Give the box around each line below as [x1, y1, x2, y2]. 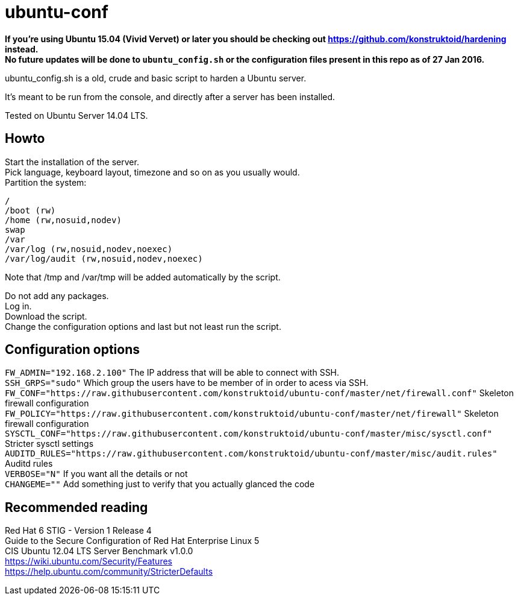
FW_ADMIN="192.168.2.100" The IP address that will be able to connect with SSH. [5, 367, 340, 378]
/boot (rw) [5, 205, 56, 215]
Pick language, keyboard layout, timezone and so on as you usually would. [5, 166, 300, 177]
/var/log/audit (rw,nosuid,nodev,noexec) [5, 253, 203, 264]
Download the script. [5, 311, 87, 321]
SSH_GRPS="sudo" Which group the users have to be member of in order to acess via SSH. [5, 377, 369, 388]
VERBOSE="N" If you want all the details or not [5, 469, 188, 479]
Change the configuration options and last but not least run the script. [5, 321, 281, 332]
